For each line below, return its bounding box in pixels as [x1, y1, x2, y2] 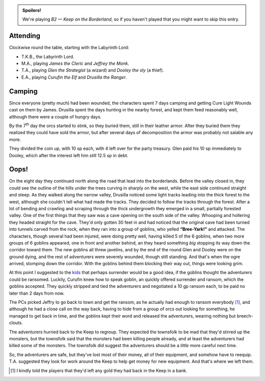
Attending [9, 32, 40, 40]
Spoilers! [22, 7, 41, 13]
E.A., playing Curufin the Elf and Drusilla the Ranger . [21, 74, 127, 80]
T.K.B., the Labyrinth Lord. [21, 54, 75, 59]
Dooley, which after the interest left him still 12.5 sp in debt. [9, 152, 129, 158]
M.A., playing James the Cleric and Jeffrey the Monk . [21, 60, 130, 66]
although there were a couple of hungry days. [9, 113, 102, 120]
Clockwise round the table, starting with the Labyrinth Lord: [9, 45, 130, 51]
